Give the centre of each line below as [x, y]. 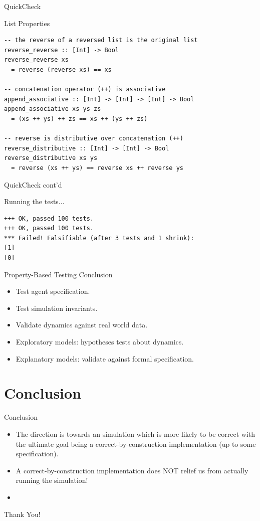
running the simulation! [52, 480]
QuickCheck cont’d [33, 184]
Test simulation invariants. [57, 308]
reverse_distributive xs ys [51, 158]
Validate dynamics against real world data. [82, 325]
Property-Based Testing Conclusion [58, 274]
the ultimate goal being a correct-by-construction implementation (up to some [136, 444]
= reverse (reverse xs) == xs [61, 69]
